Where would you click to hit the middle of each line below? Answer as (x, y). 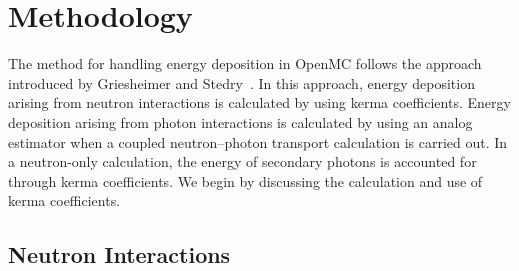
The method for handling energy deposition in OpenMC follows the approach (245, 63)
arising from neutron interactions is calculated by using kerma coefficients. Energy (259, 102)
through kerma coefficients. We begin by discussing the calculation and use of (245, 180)
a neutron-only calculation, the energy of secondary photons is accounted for (242, 161)
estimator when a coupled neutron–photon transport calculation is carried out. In (258, 141)
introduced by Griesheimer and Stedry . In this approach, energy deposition (241, 82)
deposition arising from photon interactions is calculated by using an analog (240, 121)
